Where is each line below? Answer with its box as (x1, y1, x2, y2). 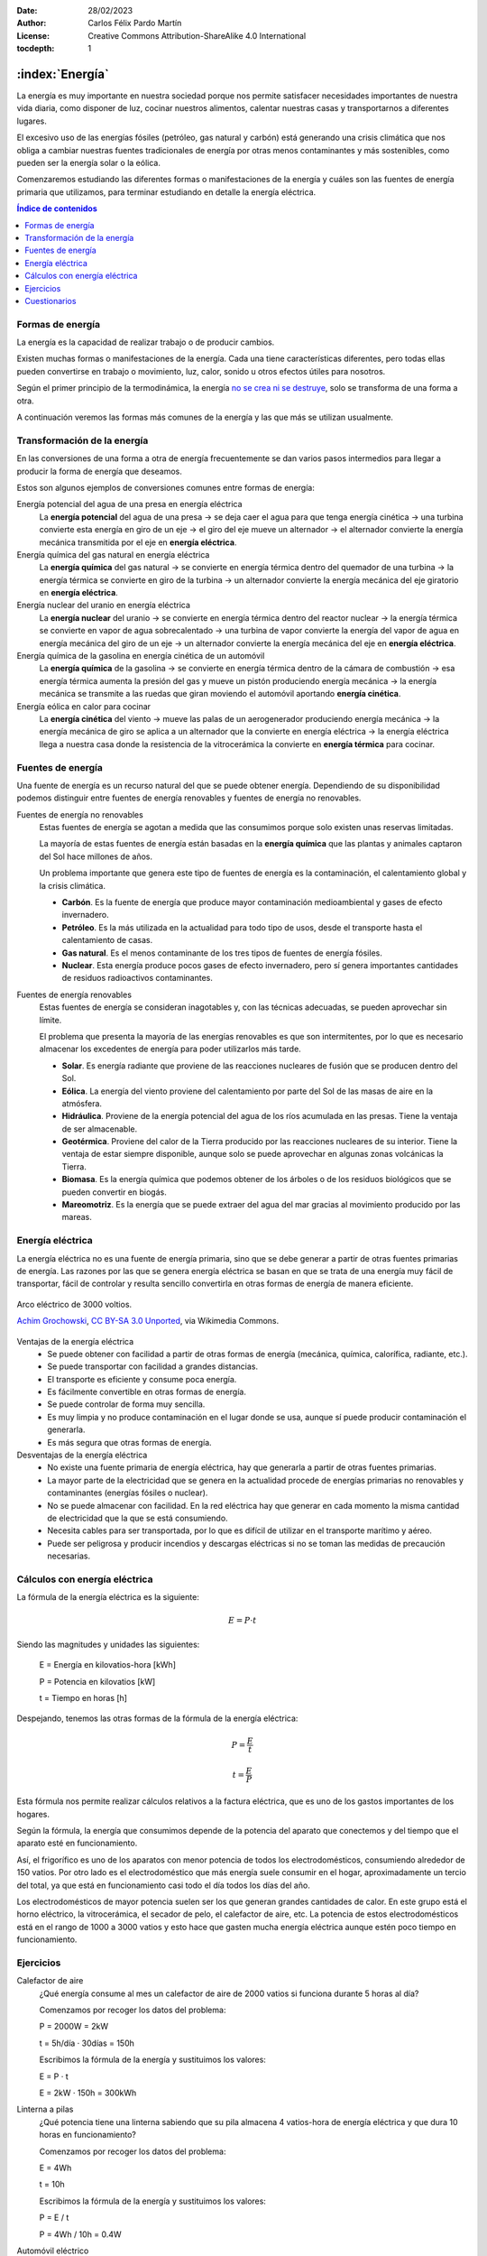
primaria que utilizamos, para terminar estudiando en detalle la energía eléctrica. (16, 186, 317, 198)
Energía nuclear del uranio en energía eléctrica (16, 600, 191, 611)
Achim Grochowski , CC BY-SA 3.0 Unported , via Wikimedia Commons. (16, 1316, 280, 1327)
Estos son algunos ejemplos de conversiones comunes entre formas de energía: (16, 482, 315, 493)
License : (16, 30, 50, 41)
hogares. (16, 1808, 50, 1819)
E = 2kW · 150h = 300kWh (39, 2087, 137, 2098)
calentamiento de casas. (61, 935, 153, 946)
